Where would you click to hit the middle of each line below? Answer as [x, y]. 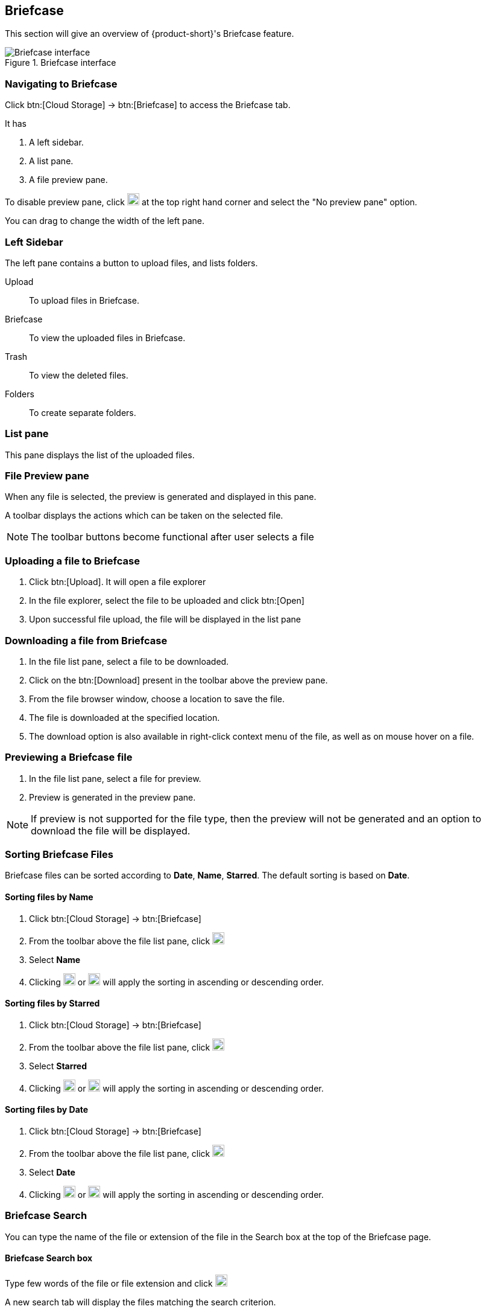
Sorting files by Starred [52, 1003]
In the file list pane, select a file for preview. [115, 778]
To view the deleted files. [79, 375]
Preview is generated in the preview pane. [112, 797]
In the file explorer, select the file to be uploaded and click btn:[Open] [167, 601]
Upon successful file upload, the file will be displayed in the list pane [165, 619]
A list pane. [51, 161]
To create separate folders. [83, 412]
